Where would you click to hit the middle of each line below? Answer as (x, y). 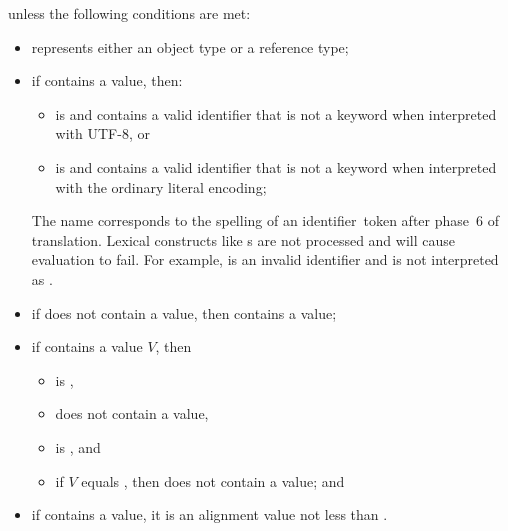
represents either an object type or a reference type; (190, 46)
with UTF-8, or (102, 133)
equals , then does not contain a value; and (213, 480)
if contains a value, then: (107, 80)
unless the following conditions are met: (129, 13)
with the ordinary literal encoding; (161, 186)
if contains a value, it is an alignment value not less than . (209, 514)
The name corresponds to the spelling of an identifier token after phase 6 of (265, 220)
